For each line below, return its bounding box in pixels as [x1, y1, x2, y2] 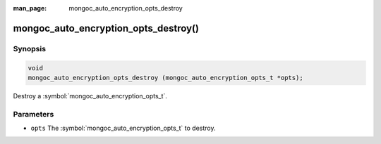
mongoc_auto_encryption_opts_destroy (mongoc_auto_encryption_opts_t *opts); [28, 74, 303, 81]
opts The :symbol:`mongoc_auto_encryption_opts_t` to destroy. [30, 124, 216, 133]
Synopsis [13, 44, 46, 53]
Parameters [13, 109, 54, 119]
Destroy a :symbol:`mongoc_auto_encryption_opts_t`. [13, 91, 167, 100]
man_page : [13, 4, 47, 12]
